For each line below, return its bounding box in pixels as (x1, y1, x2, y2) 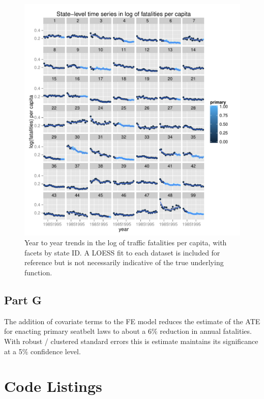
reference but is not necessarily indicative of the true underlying (24, 257, 224, 268)
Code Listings (4, 376, 102, 396)
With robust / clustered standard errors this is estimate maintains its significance (4, 335, 258, 346)
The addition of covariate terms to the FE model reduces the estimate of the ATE (4, 316, 260, 326)
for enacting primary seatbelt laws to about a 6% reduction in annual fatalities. (4, 326, 252, 336)
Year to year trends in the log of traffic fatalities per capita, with (24, 237, 227, 248)
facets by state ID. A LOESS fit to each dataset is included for (24, 247, 220, 258)
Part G (4, 292, 42, 307)
